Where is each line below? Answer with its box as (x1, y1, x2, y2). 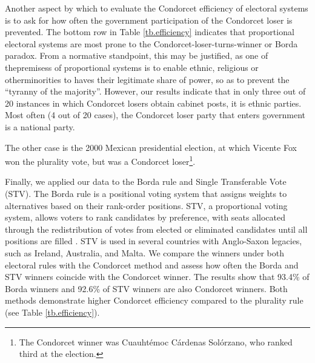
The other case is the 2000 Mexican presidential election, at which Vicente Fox (5, 141, 297, 153)
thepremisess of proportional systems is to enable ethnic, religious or (5, 61, 259, 73)
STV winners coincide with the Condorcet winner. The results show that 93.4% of (5, 270, 310, 283)
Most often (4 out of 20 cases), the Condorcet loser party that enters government (5, 108, 305, 121)
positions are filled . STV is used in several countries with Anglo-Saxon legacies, (5, 235, 302, 247)
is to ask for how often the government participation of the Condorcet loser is (5, 13, 293, 26)
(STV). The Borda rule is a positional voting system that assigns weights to (5, 187, 287, 199)
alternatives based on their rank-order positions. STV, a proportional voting (5, 199, 288, 211)
